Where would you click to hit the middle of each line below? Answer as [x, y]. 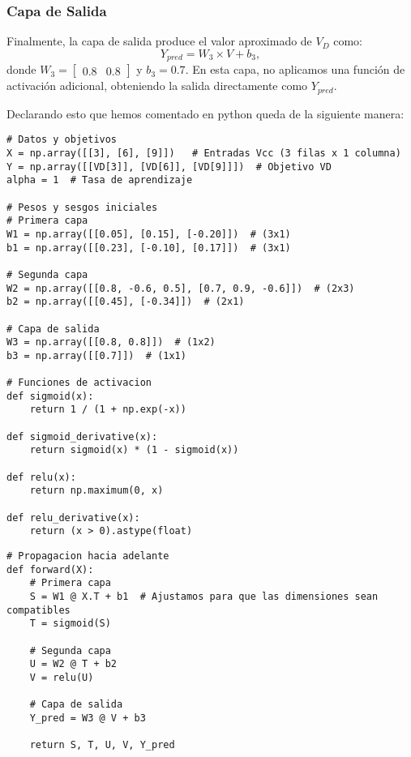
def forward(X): [50, 569]
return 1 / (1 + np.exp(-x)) [108, 410]
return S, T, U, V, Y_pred [102, 745]
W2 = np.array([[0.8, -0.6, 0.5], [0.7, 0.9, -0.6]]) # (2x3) [181, 288]
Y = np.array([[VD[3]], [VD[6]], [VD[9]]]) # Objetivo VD [169, 167]
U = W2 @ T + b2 [73, 664]
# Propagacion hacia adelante [88, 556]
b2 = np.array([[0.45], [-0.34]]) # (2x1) [126, 302]
